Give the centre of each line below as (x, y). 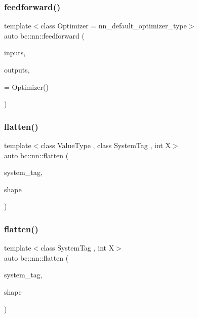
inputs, (15, 52)
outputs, (17, 69)
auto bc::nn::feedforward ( (44, 35)
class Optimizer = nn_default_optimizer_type (114, 26)
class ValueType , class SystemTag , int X (106, 145)
